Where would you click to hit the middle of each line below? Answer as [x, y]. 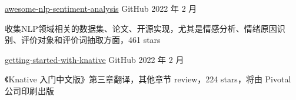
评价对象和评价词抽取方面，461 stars [91, 40]
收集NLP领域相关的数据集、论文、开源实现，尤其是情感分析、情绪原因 [141, 28]
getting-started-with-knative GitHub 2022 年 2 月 [94, 59]
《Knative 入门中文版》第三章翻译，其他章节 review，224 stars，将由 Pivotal [148, 79]
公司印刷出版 [29, 90]
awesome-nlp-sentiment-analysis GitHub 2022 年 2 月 [101, 8]
